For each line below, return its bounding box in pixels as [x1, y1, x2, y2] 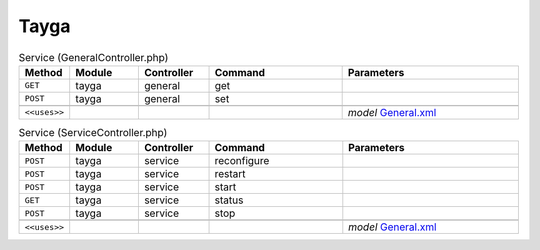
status [214, 193, 244, 207]
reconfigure [214, 154, 270, 168]
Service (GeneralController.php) [18, 50, 169, 64]
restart [214, 167, 246, 181]
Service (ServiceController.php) [18, 126, 168, 140]
